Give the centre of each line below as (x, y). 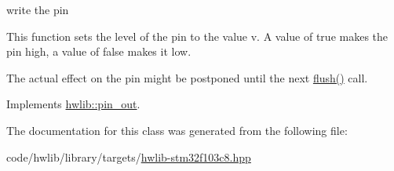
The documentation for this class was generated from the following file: (177, 130)
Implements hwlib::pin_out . (73, 104)
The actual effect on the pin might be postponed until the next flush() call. (187, 77)
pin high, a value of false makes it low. (99, 51)
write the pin (38, 9)
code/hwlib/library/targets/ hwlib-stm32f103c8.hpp (129, 156)
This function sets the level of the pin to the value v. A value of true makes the (197, 36)
